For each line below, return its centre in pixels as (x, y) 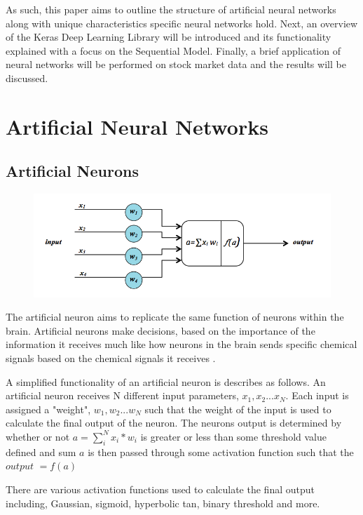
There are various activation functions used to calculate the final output (160, 489)
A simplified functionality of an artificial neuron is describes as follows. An (166, 381)
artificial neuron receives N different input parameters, (122, 395)
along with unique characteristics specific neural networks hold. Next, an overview (182, 23)
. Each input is (317, 395)
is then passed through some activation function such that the (221, 452)
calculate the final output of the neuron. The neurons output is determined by (174, 423)
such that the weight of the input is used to (238, 409)
